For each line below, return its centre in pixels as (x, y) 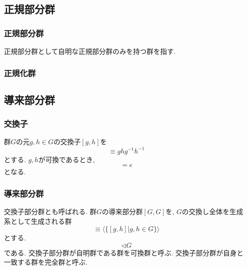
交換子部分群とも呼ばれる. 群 (50, 211)
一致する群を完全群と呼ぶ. (46, 262)
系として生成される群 (38, 221)
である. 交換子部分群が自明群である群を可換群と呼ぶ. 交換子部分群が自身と (124, 252)
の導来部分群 (122, 211)
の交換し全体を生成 (213, 211)
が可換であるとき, (67, 159)
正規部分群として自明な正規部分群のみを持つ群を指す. (90, 51)
